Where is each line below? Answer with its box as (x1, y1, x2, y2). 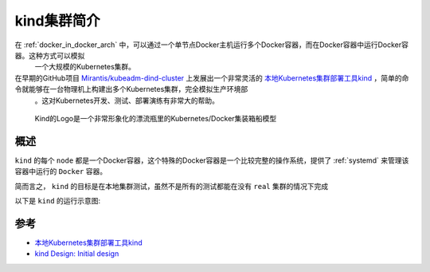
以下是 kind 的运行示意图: (14, 195, 101, 205)
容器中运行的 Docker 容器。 (14, 167, 107, 176)
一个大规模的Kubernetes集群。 (34, 62, 135, 72)
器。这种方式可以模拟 (14, 50, 85, 60)
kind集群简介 (14, 12, 100, 30)
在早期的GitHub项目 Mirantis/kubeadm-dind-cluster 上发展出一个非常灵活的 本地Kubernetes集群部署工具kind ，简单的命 (14, 73, 409, 83)
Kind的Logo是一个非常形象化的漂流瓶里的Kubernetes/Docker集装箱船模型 (34, 113, 277, 123)
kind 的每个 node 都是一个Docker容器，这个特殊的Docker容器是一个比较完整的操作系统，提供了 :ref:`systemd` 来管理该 (14, 156, 409, 165)
